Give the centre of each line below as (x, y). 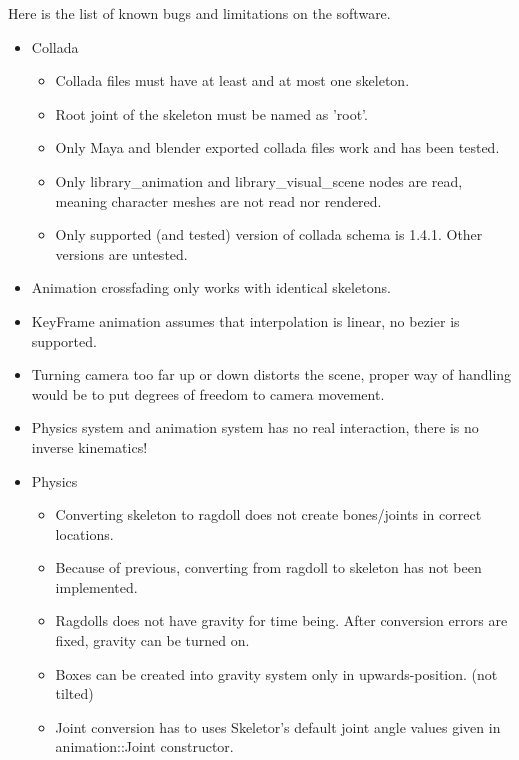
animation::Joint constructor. (144, 746)
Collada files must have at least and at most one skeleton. (232, 80)
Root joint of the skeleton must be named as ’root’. (211, 113)
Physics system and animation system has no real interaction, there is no (255, 427)
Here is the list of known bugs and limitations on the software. (199, 13)
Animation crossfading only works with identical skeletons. (211, 287)
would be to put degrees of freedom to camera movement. (208, 393)
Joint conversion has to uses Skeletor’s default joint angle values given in (278, 726)
